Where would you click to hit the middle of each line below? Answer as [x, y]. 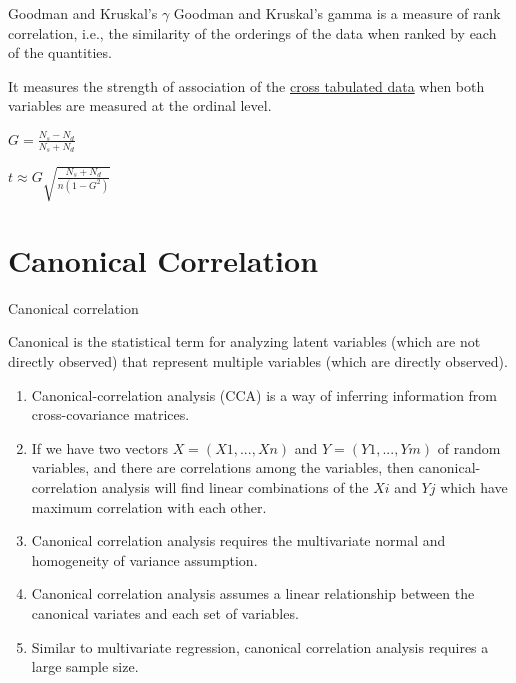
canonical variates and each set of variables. [165, 613]
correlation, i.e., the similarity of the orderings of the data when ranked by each [252, 32]
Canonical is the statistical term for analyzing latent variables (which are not [244, 341]
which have [474, 487]
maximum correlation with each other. [149, 506]
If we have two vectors [99, 447]
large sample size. [85, 666]
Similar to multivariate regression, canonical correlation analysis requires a [260, 646]
